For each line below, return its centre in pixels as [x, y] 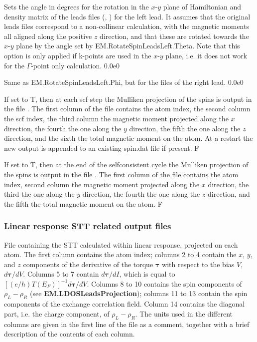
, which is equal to [147, 274]
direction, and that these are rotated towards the [174, 36]
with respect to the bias [198, 264]
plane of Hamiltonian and [202, 6]
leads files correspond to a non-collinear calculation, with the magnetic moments [127, 26]
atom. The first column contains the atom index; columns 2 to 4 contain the [120, 254]
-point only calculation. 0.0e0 [75, 65]
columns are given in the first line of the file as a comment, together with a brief [127, 324]
